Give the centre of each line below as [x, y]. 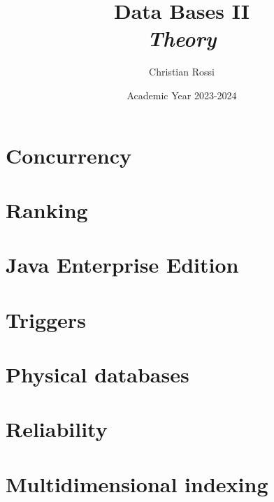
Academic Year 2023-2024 [182, 95]
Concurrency [68, 155]
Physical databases [98, 374]
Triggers [46, 319]
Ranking [47, 209]
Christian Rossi [182, 72]
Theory [182, 38]
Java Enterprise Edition [122, 265]
